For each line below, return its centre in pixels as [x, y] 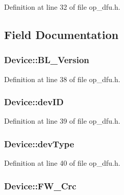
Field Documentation [61, 34]
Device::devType [39, 143]
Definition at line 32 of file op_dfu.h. [62, 7]
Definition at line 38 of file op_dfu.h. [62, 79]
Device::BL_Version [47, 60]
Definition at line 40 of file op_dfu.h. [62, 163]
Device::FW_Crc [40, 186]
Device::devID [34, 102]
